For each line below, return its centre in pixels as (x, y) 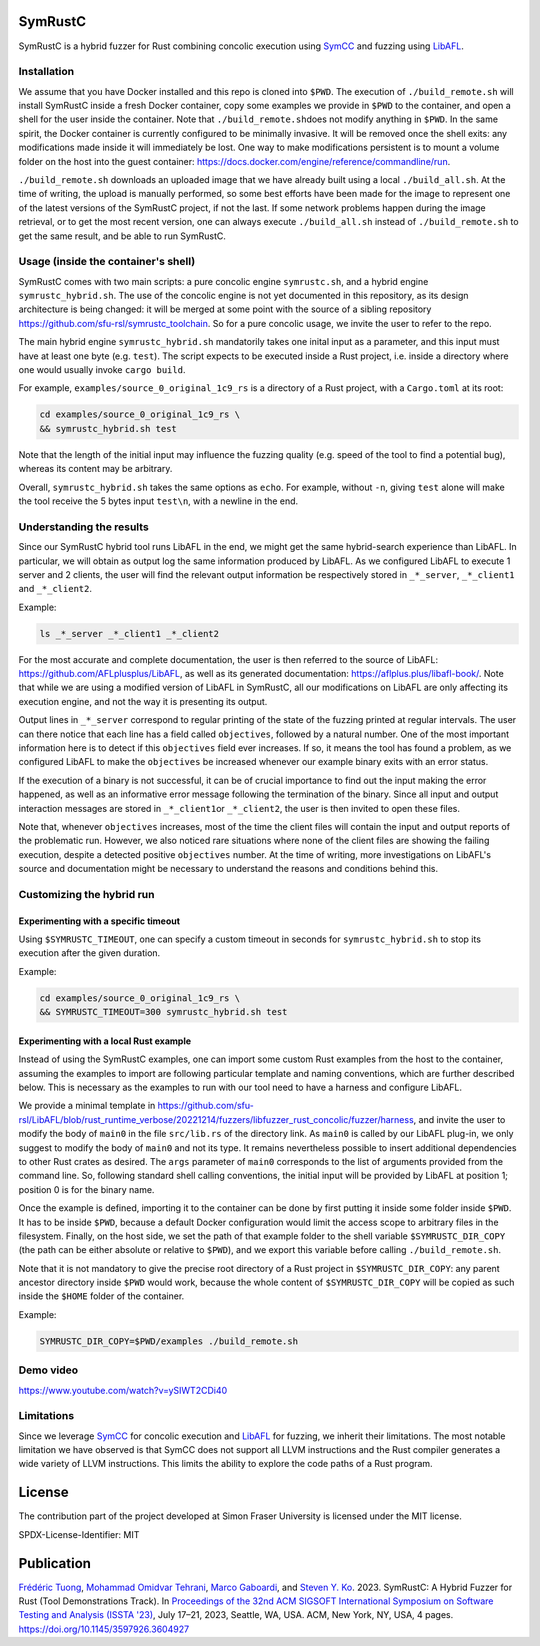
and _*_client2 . (55, 589)
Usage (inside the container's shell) (107, 262)
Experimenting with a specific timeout (99, 921)
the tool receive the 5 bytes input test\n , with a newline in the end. (158, 501)
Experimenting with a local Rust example (105, 1041)
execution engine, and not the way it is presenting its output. (143, 701)
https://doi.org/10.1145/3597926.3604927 (104, 1629)
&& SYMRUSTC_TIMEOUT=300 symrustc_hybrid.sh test (163, 1012)
